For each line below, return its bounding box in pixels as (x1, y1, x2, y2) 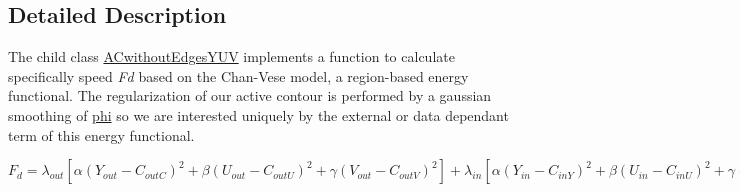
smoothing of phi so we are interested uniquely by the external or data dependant (8, 104, 509, 125)
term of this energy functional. (8, 124, 195, 145)
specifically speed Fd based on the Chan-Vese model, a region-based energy (8, 65, 469, 86)
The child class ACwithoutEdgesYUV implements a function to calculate (8, 46, 455, 67)
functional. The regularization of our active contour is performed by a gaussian (8, 85, 492, 106)
